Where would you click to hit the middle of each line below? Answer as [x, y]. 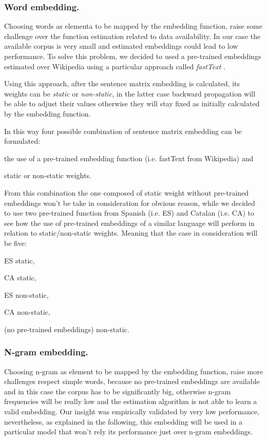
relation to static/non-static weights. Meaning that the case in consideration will [131, 233]
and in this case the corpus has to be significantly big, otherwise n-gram [118, 391]
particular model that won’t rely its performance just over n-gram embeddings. [128, 432]
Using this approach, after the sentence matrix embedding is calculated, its [122, 83]
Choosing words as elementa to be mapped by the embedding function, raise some [133, 26]
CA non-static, [27, 312]
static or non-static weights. [48, 175]
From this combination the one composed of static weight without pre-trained [127, 192]
